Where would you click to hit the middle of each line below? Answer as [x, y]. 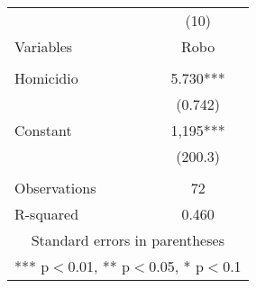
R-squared [47, 214]
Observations [55, 188]
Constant [43, 130]
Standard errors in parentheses [128, 240]
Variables [44, 46]
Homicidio [46, 78]
